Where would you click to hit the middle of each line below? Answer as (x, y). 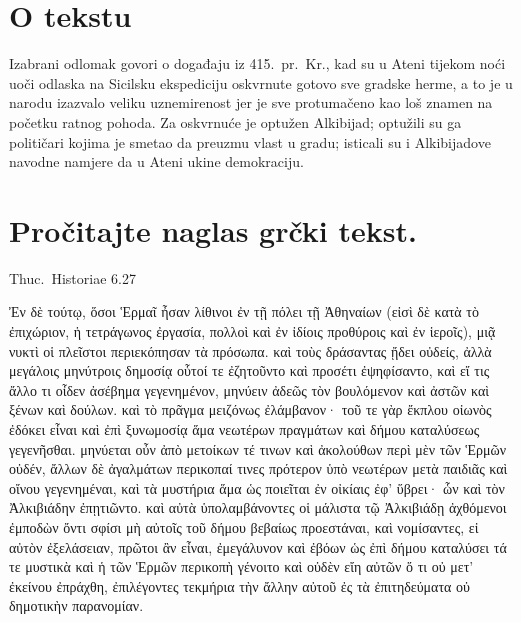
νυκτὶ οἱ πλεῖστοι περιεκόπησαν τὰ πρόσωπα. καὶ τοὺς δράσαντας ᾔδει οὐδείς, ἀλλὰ (250, 350)
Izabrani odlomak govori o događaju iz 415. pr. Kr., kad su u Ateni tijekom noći (257, 63)
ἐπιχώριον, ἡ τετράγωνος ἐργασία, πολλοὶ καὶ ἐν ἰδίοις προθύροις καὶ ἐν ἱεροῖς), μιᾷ (252, 331)
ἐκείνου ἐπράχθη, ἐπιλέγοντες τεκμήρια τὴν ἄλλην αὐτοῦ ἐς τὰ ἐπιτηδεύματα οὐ (240, 585)
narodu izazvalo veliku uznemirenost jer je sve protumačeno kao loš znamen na (251, 102)
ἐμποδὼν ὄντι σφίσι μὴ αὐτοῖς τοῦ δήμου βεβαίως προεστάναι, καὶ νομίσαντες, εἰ (244, 526)
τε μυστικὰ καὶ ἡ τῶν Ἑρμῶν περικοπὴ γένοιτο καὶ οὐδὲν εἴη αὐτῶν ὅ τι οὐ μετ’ (241, 566)
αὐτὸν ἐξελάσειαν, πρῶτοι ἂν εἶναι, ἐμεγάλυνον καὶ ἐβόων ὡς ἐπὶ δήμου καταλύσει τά (258, 546)
